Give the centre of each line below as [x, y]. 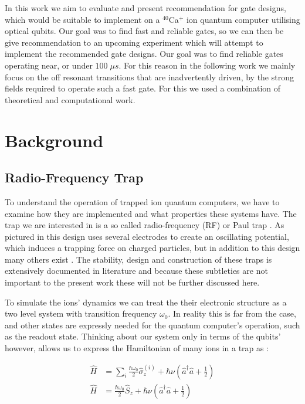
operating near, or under [49, 65]
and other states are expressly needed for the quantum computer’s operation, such [152, 325]
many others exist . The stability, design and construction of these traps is [138, 259]
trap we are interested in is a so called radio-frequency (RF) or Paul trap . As [145, 225]
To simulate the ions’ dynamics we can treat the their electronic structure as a [146, 302]
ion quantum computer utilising [243, 19]
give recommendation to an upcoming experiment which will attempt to [134, 42]
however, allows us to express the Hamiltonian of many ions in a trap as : [137, 348]
